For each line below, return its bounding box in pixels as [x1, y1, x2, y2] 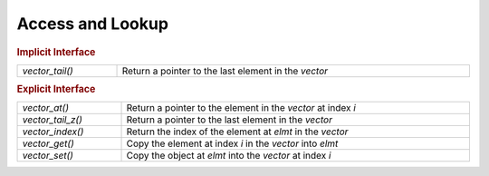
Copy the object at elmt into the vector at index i [126, 150, 331, 162]
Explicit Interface [16, 83, 96, 95]
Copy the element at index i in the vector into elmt [126, 137, 339, 150]
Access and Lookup [16, 14, 169, 34]
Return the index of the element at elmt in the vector [126, 125, 349, 138]
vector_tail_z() [22, 113, 83, 126]
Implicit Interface [16, 45, 96, 58]
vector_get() [22, 137, 74, 150]
